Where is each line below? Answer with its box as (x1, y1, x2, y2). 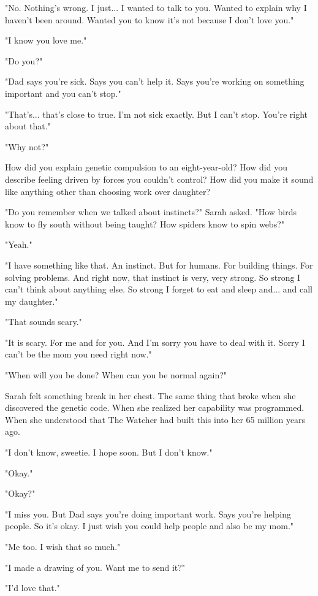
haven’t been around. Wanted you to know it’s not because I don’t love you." (5, 13, 294, 26)
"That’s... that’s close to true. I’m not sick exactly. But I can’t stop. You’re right (5, 107, 308, 120)
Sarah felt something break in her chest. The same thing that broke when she (5, 389, 296, 402)
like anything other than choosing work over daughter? (5, 185, 211, 197)
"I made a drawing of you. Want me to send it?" (5, 560, 186, 573)
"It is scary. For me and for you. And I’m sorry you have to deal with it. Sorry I (5, 335, 305, 348)
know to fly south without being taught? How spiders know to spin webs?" (5, 217, 284, 230)
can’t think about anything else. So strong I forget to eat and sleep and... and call (5, 283, 313, 296)
